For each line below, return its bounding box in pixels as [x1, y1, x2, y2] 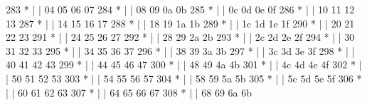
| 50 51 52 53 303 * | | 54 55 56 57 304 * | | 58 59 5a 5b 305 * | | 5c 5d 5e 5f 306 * [6, 70, 362, 85]
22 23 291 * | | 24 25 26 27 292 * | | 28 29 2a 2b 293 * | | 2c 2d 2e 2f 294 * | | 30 [6, 30, 355, 44]
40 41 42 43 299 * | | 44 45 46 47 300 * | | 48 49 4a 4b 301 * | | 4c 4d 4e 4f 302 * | [6, 57, 362, 72]
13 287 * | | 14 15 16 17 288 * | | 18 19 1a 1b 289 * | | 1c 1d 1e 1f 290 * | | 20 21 [6, 16, 355, 30]
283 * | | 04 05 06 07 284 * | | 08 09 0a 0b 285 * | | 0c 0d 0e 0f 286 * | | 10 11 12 [6, 2, 355, 16]
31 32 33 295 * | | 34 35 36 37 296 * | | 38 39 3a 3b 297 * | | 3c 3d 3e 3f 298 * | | [6, 43, 355, 58]
